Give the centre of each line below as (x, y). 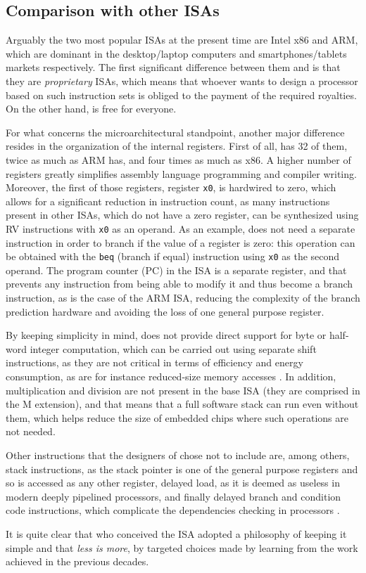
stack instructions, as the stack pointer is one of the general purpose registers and (182, 469)
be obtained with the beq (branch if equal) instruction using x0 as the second (173, 256)
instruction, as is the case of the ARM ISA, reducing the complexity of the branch (183, 298)
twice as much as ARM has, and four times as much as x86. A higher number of (178, 159)
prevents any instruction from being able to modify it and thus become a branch (179, 284)
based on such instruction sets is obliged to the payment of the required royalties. (181, 95)
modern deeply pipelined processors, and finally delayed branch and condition (173, 496)
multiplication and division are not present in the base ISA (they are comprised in (183, 390)
